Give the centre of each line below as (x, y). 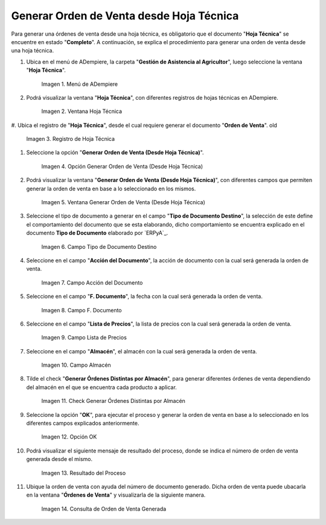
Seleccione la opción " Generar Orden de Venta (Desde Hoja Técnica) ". (115, 153)
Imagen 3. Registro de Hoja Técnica (70, 139)
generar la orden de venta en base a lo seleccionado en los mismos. (111, 188)
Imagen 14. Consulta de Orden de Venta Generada (104, 509)
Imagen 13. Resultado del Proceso (84, 473)
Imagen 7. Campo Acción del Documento (92, 282)
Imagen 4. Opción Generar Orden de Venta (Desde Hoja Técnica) (122, 166)
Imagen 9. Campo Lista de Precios (84, 338)
